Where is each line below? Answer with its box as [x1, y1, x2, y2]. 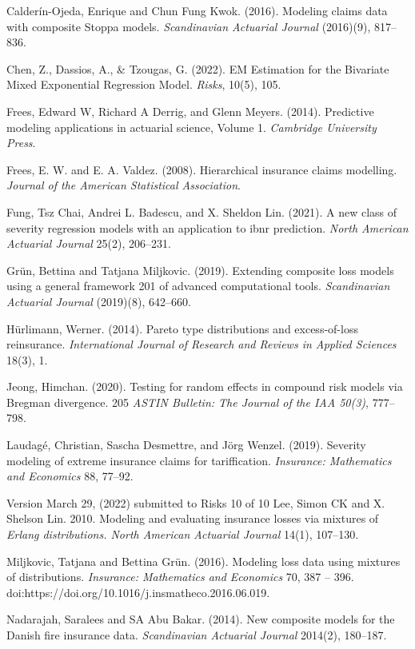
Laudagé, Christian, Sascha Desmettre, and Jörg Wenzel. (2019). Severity [6, 436, 366, 453]
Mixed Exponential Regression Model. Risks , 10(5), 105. [6, 76, 281, 93]
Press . [6, 134, 36, 151]
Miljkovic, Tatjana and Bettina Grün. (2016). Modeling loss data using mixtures [6, 552, 401, 569]
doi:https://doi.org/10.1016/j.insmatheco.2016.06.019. [6, 583, 270, 600]
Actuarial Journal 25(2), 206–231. [6, 235, 171, 252]
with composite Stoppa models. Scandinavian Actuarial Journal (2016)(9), [6, 18, 371, 34]
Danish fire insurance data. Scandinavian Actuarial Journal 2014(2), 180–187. [6, 627, 387, 643]
